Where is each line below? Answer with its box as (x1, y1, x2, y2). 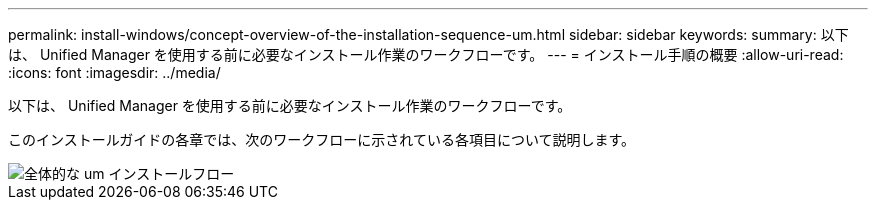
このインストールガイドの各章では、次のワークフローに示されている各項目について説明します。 (8, 131, 636, 148)
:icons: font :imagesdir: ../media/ (8, 64, 221, 81)
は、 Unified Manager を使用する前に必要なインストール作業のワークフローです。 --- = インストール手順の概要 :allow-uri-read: (8, 46, 844, 63)
